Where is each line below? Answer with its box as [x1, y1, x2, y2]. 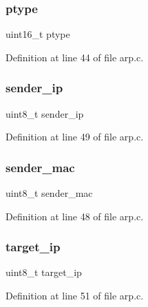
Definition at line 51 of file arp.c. [6, 288, 144, 303]
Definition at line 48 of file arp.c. [6, 209, 144, 223]
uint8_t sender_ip [6, 106, 84, 120]
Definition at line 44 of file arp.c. [6, 50, 144, 64]
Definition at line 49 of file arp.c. [6, 129, 144, 144]
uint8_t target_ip [6, 265, 82, 279]
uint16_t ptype [6, 27, 70, 41]
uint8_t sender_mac [6, 186, 93, 200]
